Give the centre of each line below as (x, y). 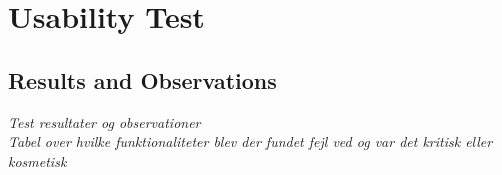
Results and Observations (142, 79)
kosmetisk (37, 160)
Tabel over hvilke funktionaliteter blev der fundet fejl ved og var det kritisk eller (250, 141)
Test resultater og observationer (104, 121)
